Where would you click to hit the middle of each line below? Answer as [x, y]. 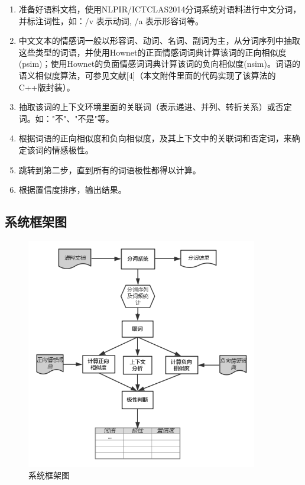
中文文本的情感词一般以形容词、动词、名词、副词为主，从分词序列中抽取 [159, 41]
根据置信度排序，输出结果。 [72, 190]
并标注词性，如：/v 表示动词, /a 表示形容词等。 [111, 20]
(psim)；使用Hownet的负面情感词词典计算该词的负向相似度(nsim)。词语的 [159, 64]
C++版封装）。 [47, 87]
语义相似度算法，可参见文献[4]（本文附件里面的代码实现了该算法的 [147, 75]
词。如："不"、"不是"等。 [66, 118]
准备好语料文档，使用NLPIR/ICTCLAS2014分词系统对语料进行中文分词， [160, 9]
